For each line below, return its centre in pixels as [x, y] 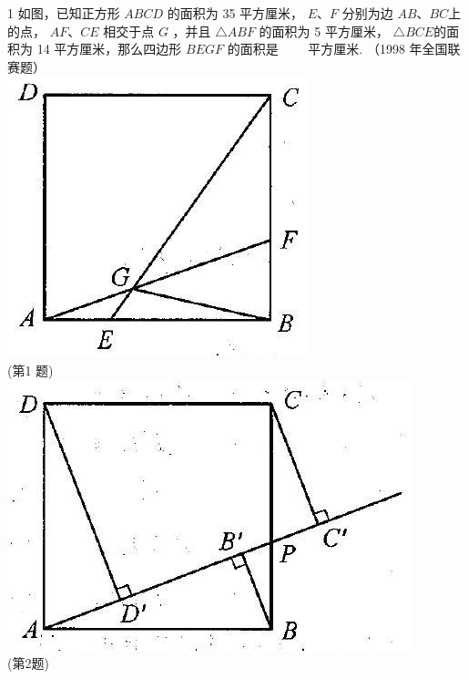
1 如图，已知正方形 [64, 13]
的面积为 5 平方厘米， [324, 31]
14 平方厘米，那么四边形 [109, 49]
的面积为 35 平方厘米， [235, 13]
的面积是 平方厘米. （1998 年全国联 [344, 49]
